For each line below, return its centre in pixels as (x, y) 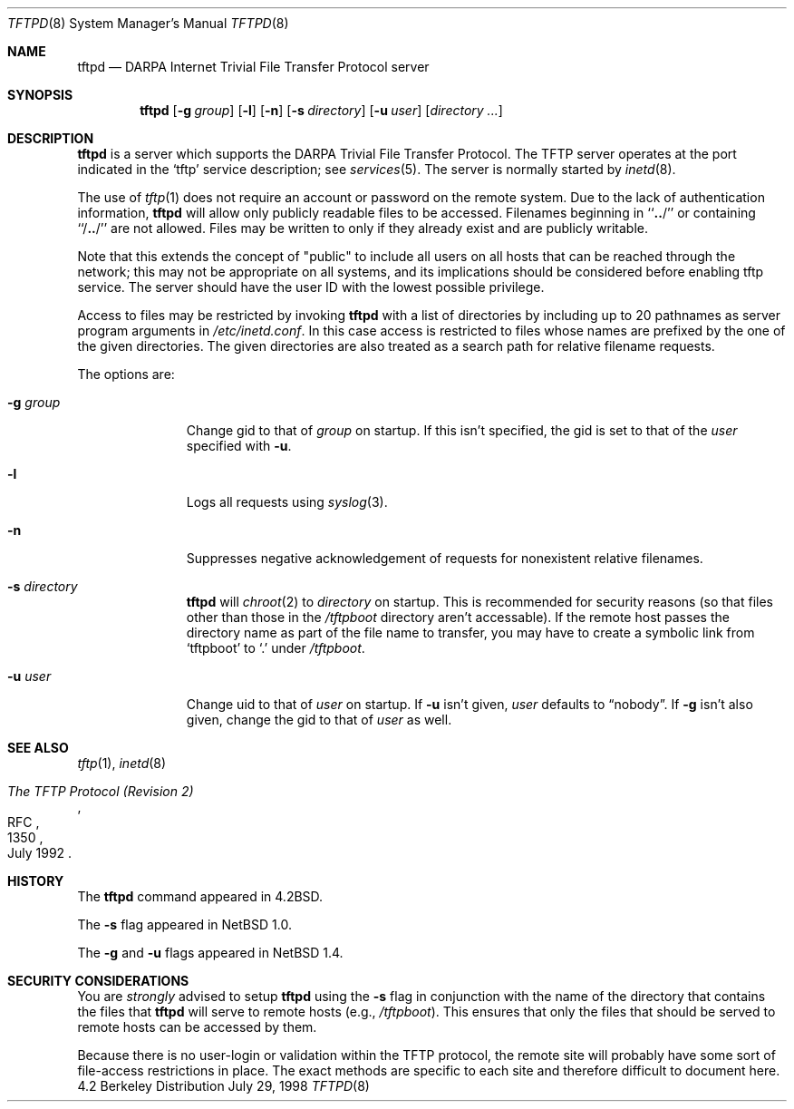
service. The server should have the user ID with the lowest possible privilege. (311, 287)
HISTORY (36, 881)
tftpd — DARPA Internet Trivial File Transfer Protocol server (253, 67)
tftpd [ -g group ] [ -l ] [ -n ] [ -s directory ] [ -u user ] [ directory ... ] (321, 110)
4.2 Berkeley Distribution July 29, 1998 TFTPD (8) (223, 1086)
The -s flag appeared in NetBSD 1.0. (184, 924)
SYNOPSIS (40, 95)
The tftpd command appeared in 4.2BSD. (200, 896)
